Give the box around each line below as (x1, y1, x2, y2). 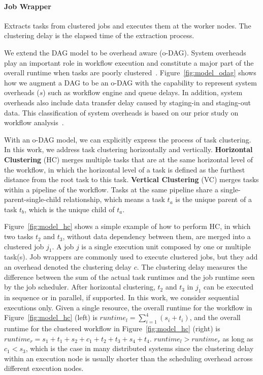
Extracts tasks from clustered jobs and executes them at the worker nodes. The (4, 20, 251, 31)
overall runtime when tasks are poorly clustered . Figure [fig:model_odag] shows (4, 67, 256, 78)
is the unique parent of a (175, 194, 252, 205)
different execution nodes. (4, 363, 84, 373)
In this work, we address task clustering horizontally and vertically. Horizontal (4, 144, 253, 155)
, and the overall (189, 312, 241, 323)
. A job (52, 241, 74, 251)
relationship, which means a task (63, 194, 165, 205)
